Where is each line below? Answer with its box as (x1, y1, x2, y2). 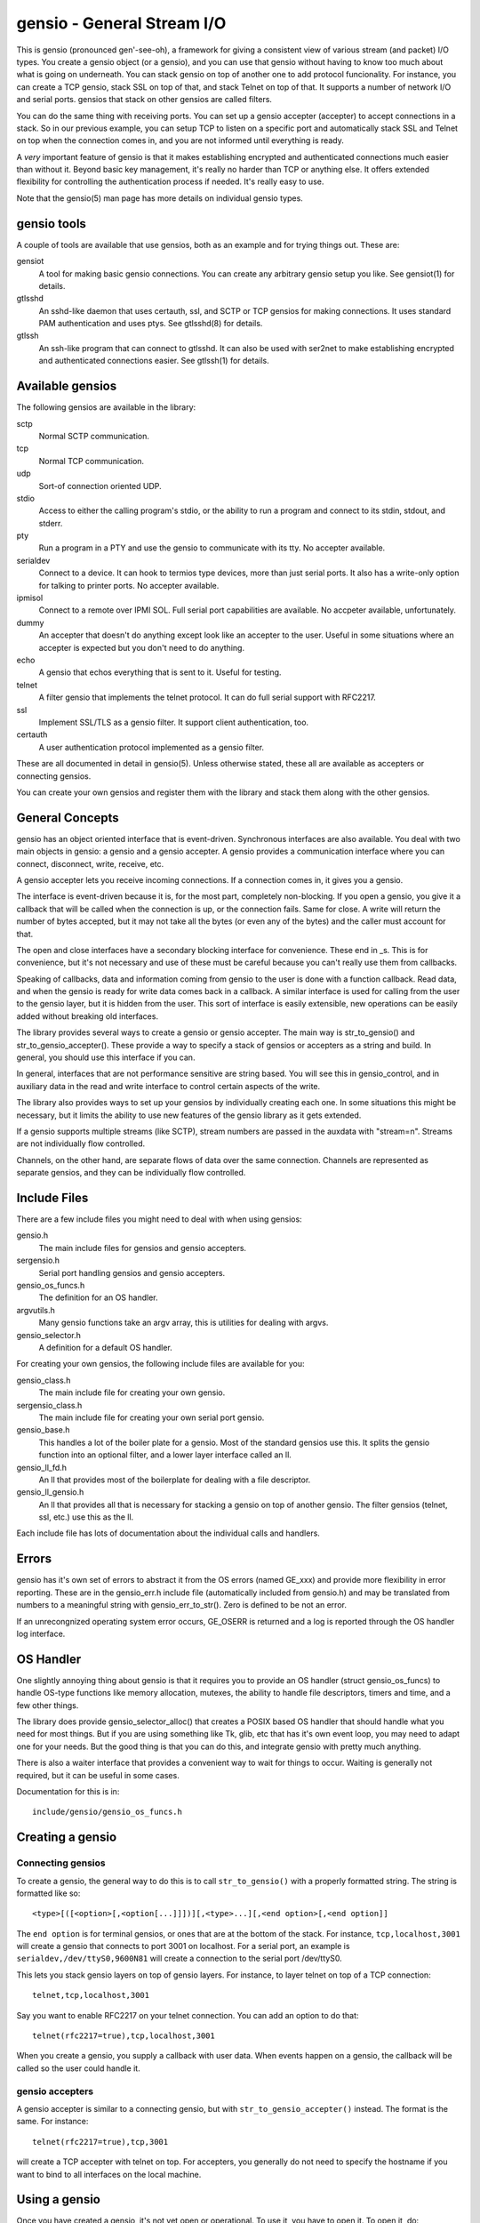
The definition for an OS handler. (38, 1292, 158, 1303)
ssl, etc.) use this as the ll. (38, 1512, 134, 1522)
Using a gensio (16, 2192, 101, 2207)
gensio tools (16, 216, 86, 231)
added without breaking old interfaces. (16, 1010, 159, 1022)
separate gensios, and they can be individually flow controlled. (16, 1168, 246, 1178)
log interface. (16, 1628, 66, 1639)
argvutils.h (16, 1304, 55, 1315)
